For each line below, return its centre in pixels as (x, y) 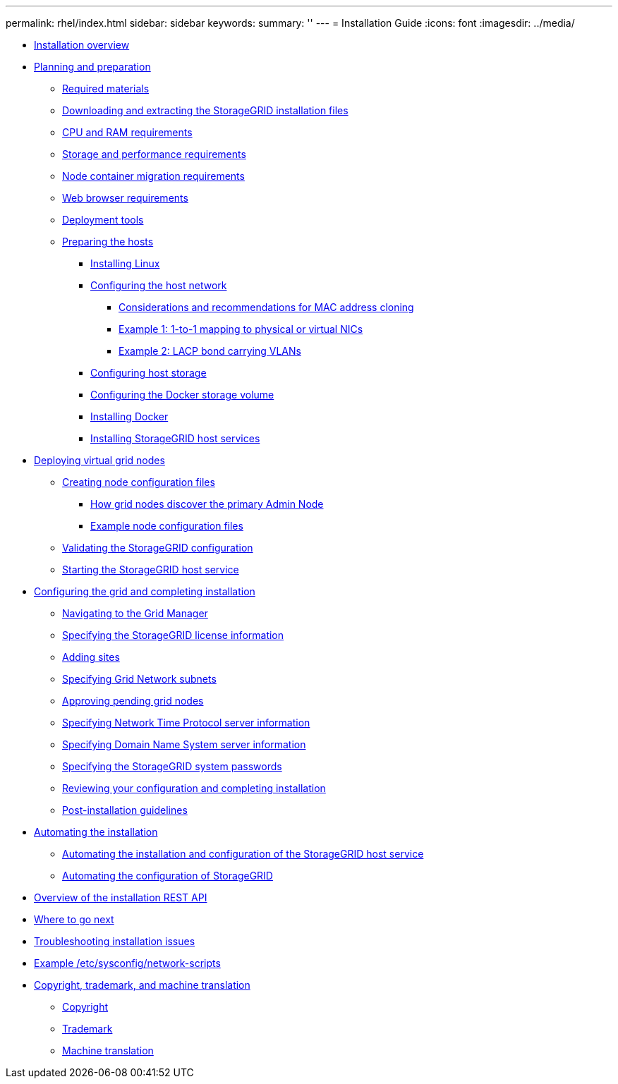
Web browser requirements (125, 198)
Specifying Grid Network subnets (139, 679)
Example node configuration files (167, 526)
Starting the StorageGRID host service (151, 570)
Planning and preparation (92, 67)
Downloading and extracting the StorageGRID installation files (205, 110)
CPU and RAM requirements (127, 132)
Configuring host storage (149, 373)
